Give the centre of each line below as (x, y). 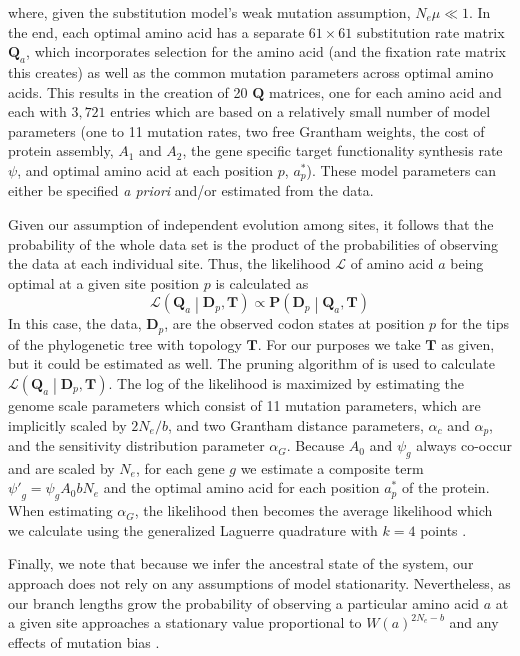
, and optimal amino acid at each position (145, 169)
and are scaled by (61, 467)
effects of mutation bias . (84, 641)
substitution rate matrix (431, 31)
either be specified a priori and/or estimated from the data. (191, 190)
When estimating (60, 510)
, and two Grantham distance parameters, (295, 424)
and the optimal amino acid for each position (241, 487)
